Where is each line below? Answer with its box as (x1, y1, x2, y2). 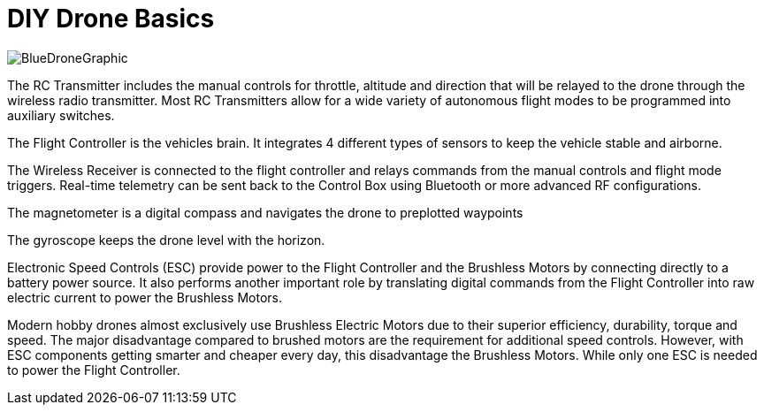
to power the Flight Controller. (7, 362, 180, 378)
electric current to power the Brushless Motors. (7, 289, 283, 305)
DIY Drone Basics (7, 4, 215, 34)
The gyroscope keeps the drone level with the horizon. (7, 232, 325, 248)
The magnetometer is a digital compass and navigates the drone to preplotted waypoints (7, 204, 523, 220)
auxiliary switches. (7, 107, 115, 123)
